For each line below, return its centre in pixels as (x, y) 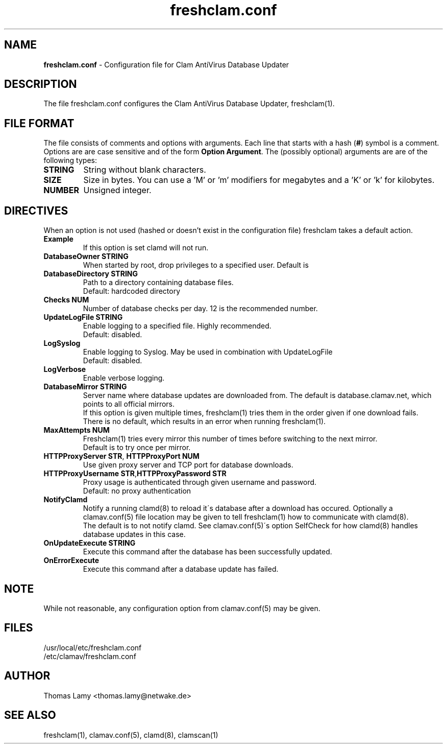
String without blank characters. (145, 170)
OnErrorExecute (71, 560)
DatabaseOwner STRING (86, 256)
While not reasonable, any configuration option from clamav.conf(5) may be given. (182, 608)
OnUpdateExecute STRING (90, 543)
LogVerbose (65, 369)
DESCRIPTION (41, 84)
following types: (70, 160)
